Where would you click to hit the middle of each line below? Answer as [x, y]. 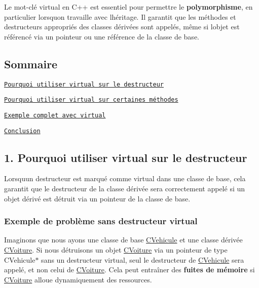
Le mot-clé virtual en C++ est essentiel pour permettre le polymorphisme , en [128, 7]
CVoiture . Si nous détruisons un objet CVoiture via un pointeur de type [116, 250]
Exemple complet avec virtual [55, 115]
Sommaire [31, 64]
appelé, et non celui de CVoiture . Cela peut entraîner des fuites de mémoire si [129, 270]
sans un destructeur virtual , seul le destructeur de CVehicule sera [143, 259]
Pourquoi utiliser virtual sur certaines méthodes [91, 100]
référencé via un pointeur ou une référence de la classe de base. [102, 36]
